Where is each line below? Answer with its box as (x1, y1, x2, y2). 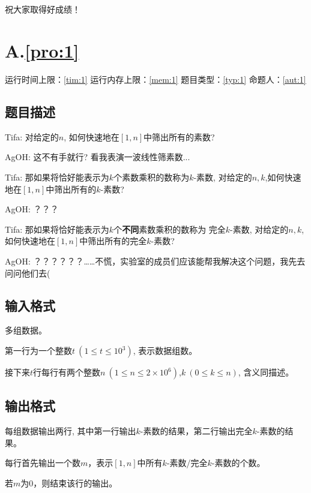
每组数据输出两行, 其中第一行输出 (5, 425, 136, 437)
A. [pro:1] (5, 38, 79, 63)
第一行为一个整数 (5, 344, 72, 357)
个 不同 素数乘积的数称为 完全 (113, 223, 226, 235)
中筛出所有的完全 (79, 235, 147, 247)
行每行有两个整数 (33, 366, 101, 378)
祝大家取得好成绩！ (5, 3, 80, 16)
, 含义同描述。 (238, 366, 294, 378)
